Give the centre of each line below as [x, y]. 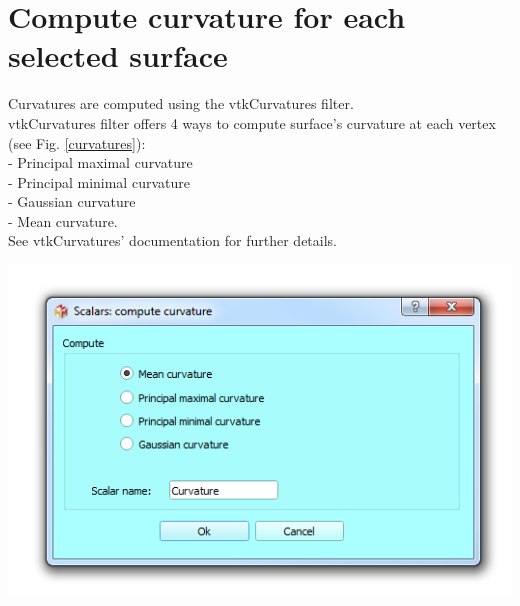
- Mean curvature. [63, 220]
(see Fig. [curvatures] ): [77, 142]
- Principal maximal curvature [100, 162]
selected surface [118, 55]
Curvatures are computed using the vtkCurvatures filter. [181, 103]
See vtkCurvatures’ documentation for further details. [172, 240]
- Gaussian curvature [72, 201]
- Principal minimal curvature [99, 181]
